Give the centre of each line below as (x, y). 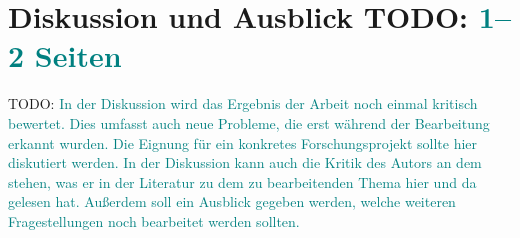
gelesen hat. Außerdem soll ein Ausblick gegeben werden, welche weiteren (232, 201)
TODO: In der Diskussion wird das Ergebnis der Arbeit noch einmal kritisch (243, 103)
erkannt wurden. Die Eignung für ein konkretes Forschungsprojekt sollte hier (243, 142)
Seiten (78, 55)
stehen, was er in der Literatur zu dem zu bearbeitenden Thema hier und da (242, 181)
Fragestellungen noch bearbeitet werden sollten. (154, 220)
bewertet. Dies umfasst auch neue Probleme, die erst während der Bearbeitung (249, 122)
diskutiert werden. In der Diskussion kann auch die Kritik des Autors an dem (245, 162)
